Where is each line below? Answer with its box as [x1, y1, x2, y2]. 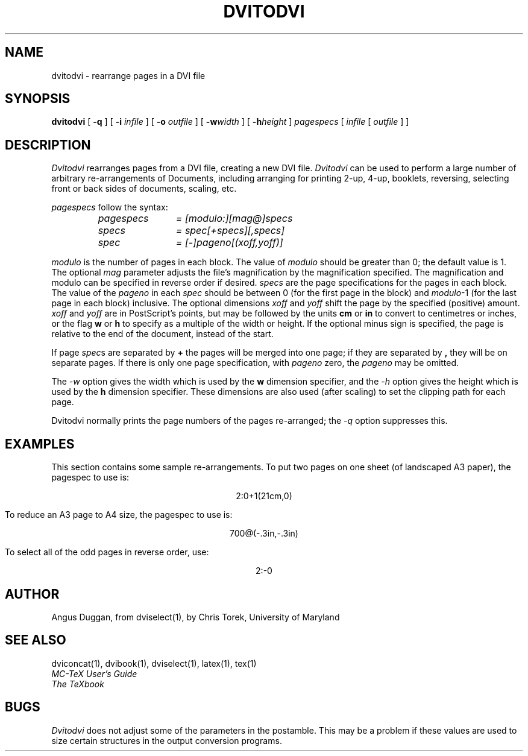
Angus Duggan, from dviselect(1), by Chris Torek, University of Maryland [51, 611, 340, 622]
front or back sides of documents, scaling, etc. [51, 183, 237, 194]
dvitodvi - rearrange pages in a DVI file [51, 70, 206, 81]
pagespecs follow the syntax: [51, 202, 168, 213]
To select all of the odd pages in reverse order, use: [5, 547, 209, 558]
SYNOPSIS [5, 91, 71, 107]
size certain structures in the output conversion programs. [51, 735, 282, 746]
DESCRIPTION [5, 137, 91, 153]
